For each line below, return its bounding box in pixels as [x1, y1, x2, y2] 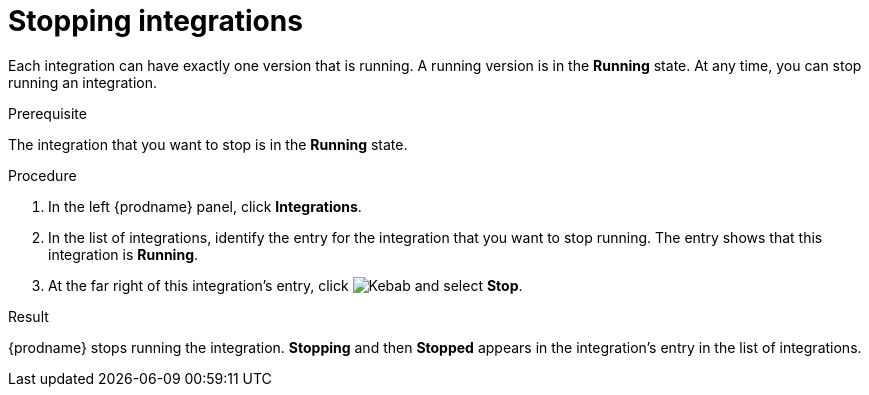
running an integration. [8, 73, 158, 91]
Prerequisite [8, 104, 87, 122]
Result [8, 307, 49, 325]
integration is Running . [48, 245, 199, 263]
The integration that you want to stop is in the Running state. [8, 135, 408, 153]
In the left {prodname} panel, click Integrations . [48, 197, 362, 215]
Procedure [8, 166, 77, 184]
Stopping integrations [8, 4, 303, 38]
